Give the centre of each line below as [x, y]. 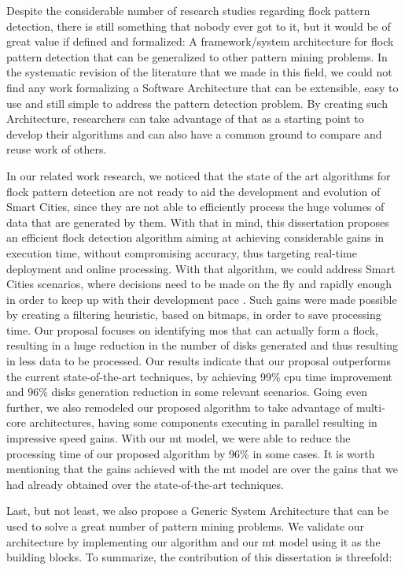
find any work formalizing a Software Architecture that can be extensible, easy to [202, 87]
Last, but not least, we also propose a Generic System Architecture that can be [198, 511]
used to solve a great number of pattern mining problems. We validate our [186, 526]
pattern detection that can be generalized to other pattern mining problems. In [197, 56]
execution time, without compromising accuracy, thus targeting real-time [182, 252]
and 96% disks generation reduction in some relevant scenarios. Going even [187, 392]
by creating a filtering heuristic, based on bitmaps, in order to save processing [194, 315]
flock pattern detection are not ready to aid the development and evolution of [193, 191]
